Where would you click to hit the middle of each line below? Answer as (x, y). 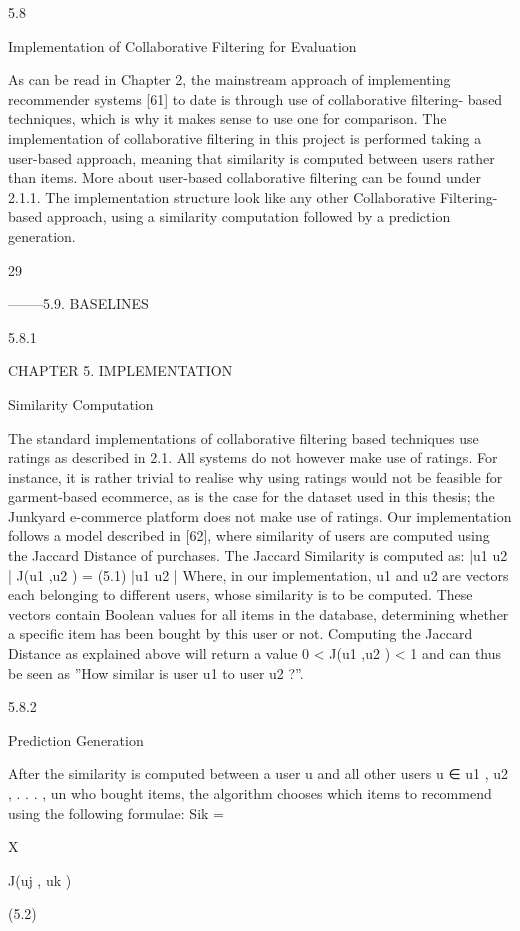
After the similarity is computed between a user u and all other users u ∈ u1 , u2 (258, 773)
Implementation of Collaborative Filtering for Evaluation (182, 45)
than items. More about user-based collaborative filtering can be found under (244, 177)
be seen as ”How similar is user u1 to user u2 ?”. (156, 672)
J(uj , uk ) (40, 879)
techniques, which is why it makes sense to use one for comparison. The (227, 118)
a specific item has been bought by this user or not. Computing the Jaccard (240, 633)
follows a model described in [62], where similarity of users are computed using (249, 535)
